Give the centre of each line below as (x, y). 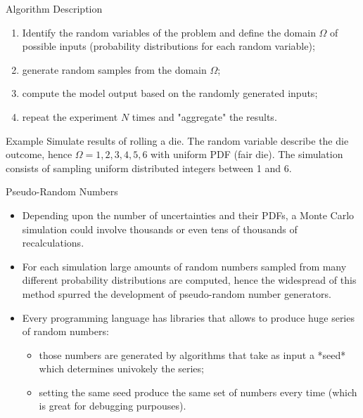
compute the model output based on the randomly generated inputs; (170, 93)
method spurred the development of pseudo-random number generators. (177, 293)
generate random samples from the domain (114, 69)
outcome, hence (39, 154)
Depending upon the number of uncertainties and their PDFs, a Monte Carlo (188, 215)
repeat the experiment (70, 116)
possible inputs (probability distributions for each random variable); (168, 46)
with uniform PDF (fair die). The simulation (247, 154)
